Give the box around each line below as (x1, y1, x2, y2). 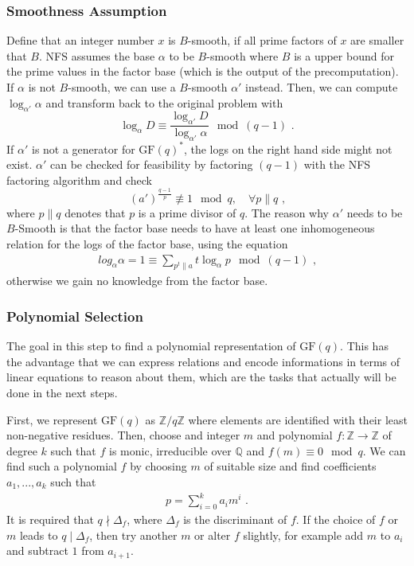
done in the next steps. (6, 384, 118, 401)
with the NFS (303, 156, 371, 173)
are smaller (350, 32, 404, 49)
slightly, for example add (243, 526, 364, 543)
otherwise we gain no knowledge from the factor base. (6, 272, 268, 289)
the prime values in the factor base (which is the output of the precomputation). (6, 63, 399, 80)
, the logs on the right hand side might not (183, 140, 393, 157)
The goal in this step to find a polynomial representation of (6, 338, 296, 354)
